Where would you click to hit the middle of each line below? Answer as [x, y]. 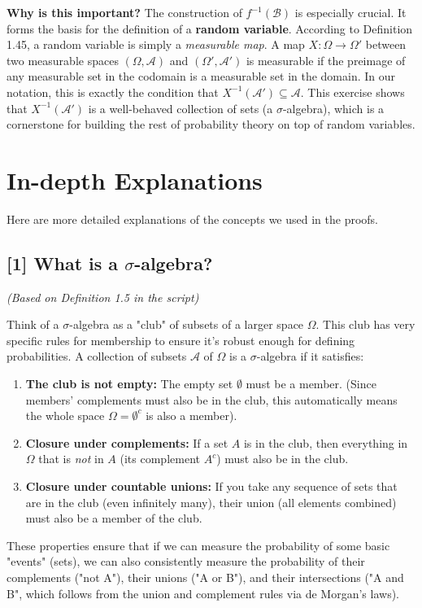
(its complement [160, 459]
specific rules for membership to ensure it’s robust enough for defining [181, 340]
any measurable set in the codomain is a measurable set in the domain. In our [201, 76]
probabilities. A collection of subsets [97, 356]
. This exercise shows [352, 92]
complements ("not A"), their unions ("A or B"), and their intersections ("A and [205, 577]
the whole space [65, 416]
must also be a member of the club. [114, 518]
